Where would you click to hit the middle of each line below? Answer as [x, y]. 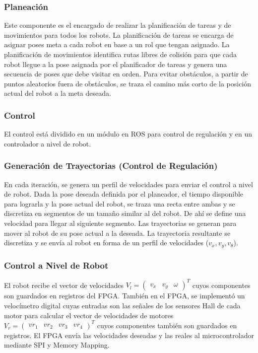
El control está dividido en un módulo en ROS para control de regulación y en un [128, 134]
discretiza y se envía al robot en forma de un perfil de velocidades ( [106, 243]
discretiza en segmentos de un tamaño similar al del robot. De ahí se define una [125, 213]
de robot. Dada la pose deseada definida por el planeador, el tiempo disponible [124, 194]
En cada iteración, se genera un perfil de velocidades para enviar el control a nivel [129, 184]
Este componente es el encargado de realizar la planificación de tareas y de [118, 25]
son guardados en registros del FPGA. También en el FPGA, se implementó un [125, 296]
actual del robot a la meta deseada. [58, 93]
